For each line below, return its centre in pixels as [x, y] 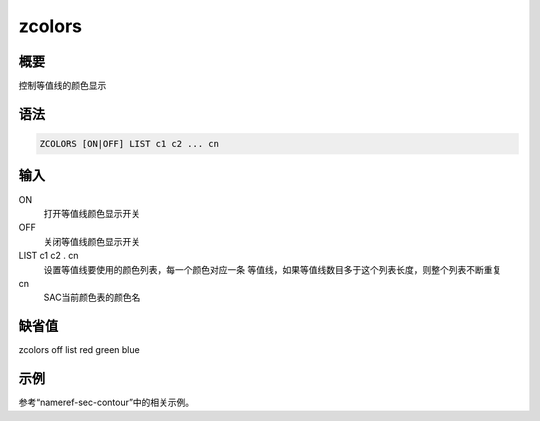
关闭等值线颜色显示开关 [91, 241]
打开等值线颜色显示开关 [91, 213]
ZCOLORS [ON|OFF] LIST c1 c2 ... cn [129, 144]
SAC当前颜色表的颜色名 [92, 297]
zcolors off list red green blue [79, 350]
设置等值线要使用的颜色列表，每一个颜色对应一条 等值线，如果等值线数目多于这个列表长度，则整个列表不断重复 [272, 269]
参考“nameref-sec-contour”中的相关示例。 [106, 402]
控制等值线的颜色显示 [62, 86]
